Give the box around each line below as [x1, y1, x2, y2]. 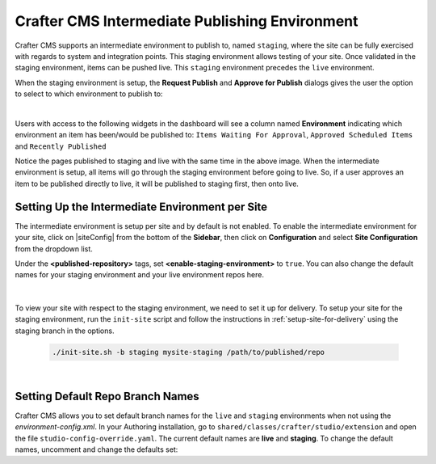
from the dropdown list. [15, 243, 93, 254]
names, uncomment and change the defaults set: [15, 445, 178, 454]
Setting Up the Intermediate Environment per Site [15, 200, 268, 213]
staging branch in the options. [15, 326, 115, 335]
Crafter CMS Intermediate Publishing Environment [15, 12, 358, 30]
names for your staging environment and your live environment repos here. [15, 270, 264, 280]
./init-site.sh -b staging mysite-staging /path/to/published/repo [52, 348, 325, 356]
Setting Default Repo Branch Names [15, 389, 199, 403]
